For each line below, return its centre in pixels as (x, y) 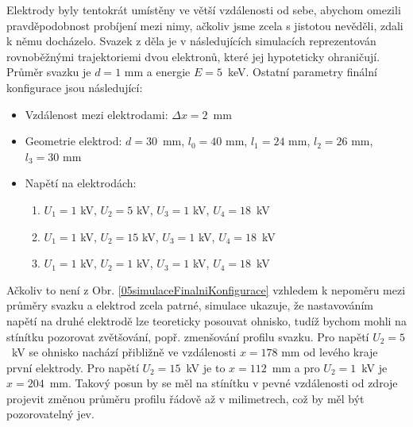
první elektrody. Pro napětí (73, 367)
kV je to (206, 367)
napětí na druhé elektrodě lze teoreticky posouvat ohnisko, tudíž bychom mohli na (206, 320)
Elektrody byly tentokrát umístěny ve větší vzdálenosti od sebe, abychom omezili (204, 10)
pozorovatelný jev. (50, 414)
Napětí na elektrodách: (81, 183)
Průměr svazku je (49, 72)
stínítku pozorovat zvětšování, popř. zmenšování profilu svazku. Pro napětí (188, 336)
